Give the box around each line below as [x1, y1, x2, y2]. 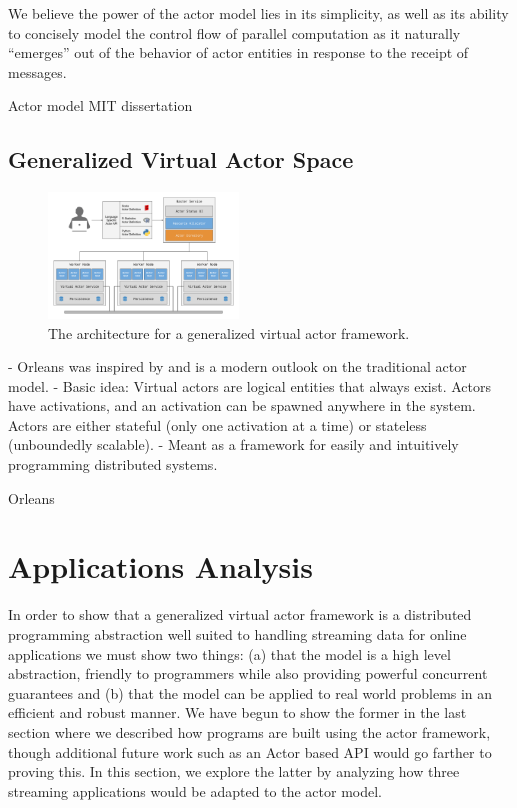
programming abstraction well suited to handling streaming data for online [8, 623, 467, 644]
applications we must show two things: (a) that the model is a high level [8, 643, 451, 664]
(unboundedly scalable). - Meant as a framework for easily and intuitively [8, 434, 459, 455]
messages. [8, 61, 67, 82]
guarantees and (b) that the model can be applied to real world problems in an [8, 682, 493, 703]
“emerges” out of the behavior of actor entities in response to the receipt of [8, 42, 469, 63]
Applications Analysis [8, 546, 313, 587]
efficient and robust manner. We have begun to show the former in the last [8, 702, 467, 723]
